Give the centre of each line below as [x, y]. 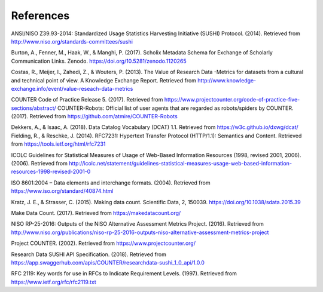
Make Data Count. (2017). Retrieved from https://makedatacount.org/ [96, 213]
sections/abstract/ [33, 108]
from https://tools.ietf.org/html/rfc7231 [58, 144]
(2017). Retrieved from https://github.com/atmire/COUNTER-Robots [94, 116]
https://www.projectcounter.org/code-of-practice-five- [232, 100]
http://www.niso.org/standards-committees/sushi [72, 41]
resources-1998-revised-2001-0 [51, 172]
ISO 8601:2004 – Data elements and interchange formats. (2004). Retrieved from [111, 183]
